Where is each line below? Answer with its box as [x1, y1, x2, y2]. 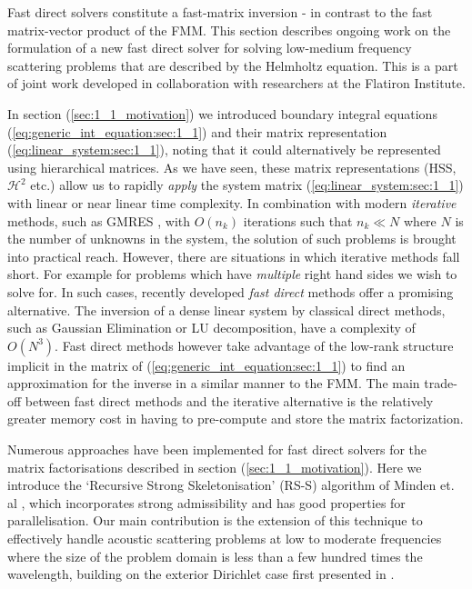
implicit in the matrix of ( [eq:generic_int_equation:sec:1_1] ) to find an [7, 355, 406, 374]
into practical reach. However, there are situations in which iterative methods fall [7, 246, 460, 265]
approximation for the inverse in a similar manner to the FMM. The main [7, 374, 420, 393]
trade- [424, 374, 457, 393]
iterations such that [243, 211, 353, 230]
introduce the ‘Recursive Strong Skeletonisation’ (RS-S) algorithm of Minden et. [7, 475, 455, 494]
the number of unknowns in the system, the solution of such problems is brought [7, 229, 457, 248]
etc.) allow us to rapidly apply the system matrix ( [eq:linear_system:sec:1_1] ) [30, 175, 464, 195]
